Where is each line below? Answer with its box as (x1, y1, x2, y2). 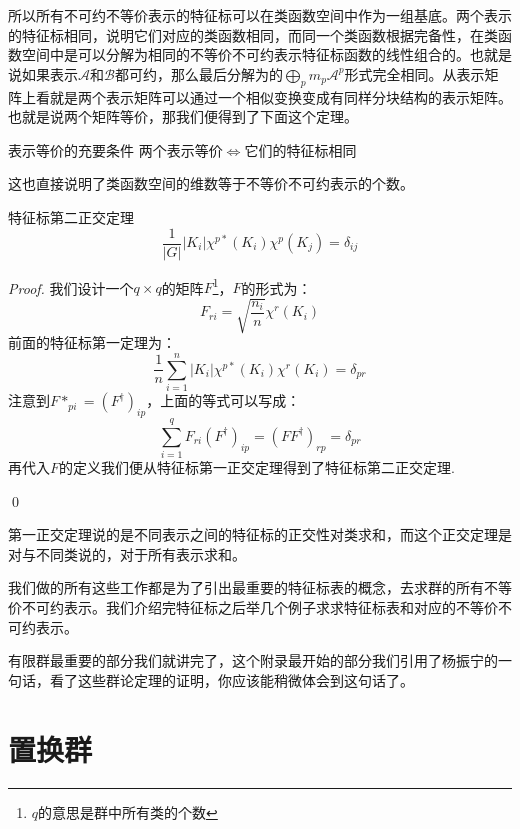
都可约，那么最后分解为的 (114, 63, 283, 84)
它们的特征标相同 (244, 139, 357, 160)
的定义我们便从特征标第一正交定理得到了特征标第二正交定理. (59, 457, 455, 478)
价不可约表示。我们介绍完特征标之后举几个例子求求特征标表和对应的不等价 (8, 597, 498, 618)
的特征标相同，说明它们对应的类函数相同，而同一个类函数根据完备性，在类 (8, 24, 498, 45)
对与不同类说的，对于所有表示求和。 (8, 543, 246, 564)
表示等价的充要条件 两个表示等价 (8, 139, 223, 160)
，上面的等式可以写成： (146, 390, 301, 411)
